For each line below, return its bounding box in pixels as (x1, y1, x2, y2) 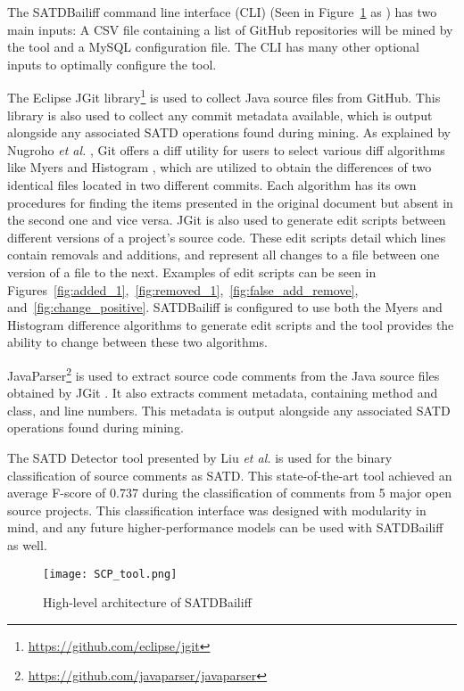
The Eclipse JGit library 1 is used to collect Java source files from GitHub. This (7, 86, 441, 107)
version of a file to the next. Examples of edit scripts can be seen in (7, 262, 377, 281)
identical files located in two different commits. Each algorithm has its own (7, 176, 417, 193)
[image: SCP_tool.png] (43, 567, 178, 580)
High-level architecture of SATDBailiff (43, 593, 252, 612)
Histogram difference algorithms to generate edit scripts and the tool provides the (7, 315, 454, 333)
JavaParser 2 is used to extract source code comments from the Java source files (7, 363, 440, 384)
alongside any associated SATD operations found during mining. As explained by (7, 123, 451, 142)
